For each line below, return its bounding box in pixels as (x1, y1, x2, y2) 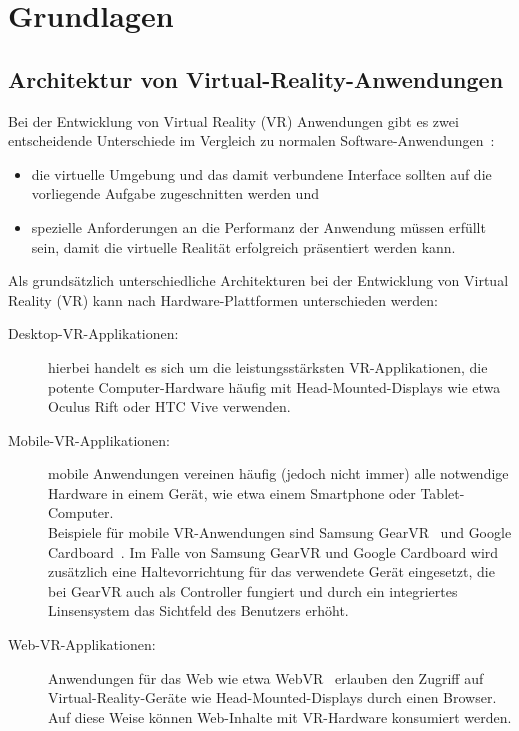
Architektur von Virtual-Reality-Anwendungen (8, 63, 504, 94)
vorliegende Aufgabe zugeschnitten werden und (31, 183, 319, 204)
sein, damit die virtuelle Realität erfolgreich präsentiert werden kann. (31, 236, 456, 257)
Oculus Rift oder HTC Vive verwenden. (48, 396, 291, 417)
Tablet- (420, 482, 465, 503)
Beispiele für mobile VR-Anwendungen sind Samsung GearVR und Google (48, 522, 512, 543)
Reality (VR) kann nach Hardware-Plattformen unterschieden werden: (8, 289, 438, 310)
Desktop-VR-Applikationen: (8, 323, 179, 344)
